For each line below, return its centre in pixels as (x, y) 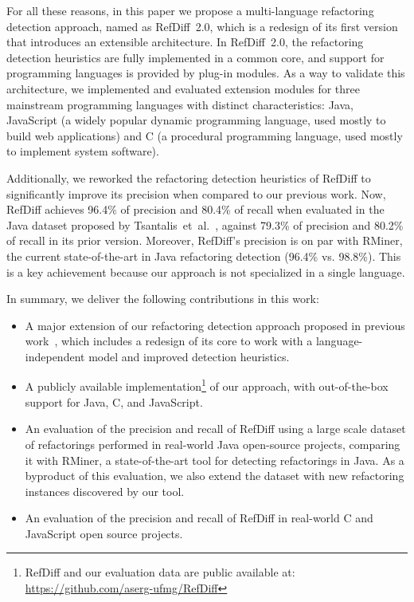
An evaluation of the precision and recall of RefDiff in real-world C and (199, 518)
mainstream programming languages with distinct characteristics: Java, (180, 104)
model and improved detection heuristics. (189, 356)
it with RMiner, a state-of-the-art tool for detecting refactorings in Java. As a (215, 460)
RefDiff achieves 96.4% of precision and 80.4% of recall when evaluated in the (195, 209)
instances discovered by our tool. (105, 491)
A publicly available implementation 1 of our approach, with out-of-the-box (207, 385)
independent (55, 356)
